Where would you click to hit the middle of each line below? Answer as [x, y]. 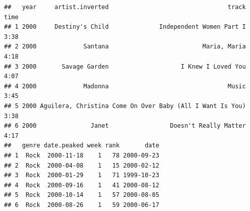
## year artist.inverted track [125, 7]
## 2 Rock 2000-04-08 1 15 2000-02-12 [82, 165]
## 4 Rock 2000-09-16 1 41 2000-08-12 [82, 185]
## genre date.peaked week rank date [82, 146]
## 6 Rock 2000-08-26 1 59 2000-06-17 [82, 205]
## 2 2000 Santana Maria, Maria [125, 47]
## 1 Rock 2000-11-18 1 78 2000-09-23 [82, 155]
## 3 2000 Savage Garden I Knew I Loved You [125, 66]
